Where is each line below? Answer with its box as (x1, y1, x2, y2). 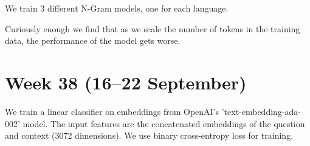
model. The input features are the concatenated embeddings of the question (22, 117, 305, 130)
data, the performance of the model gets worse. (5, 34, 181, 47)
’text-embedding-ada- (221, 105, 301, 117)
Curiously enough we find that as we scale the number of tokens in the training (5, 22, 300, 35)
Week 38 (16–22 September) (5, 69, 247, 94)
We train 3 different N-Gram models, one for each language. (5, 2, 229, 14)
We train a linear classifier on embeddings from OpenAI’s (5, 105, 219, 117)
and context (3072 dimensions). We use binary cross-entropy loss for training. (5, 129, 294, 142)
